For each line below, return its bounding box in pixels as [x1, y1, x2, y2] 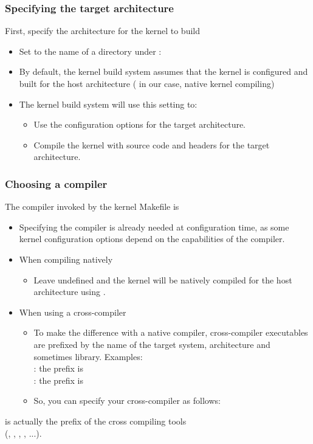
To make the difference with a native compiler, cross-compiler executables [33, 326, 308, 339]
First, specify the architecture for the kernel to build [5, 24, 201, 37]
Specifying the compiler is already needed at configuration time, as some [19, 220, 289, 233]
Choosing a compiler [5, 176, 108, 191]
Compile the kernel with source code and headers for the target [33, 138, 270, 151]
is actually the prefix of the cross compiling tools [5, 414, 187, 427]
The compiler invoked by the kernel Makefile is [5, 200, 179, 213]
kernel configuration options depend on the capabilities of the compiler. [19, 232, 285, 245]
